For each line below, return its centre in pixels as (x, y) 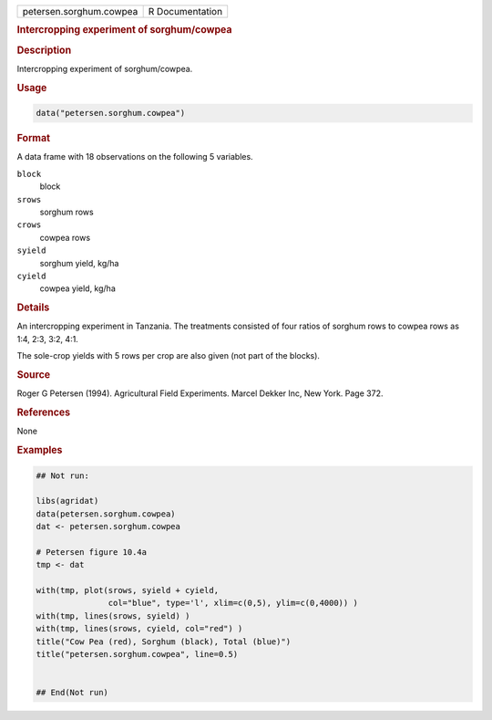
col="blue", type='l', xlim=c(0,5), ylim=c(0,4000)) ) (233, 603)
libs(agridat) (67, 501)
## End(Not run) (72, 693)
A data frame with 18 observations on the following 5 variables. (135, 157)
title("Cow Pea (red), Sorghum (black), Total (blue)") (164, 642)
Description (44, 50)
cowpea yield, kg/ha (77, 288)
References (44, 412)
